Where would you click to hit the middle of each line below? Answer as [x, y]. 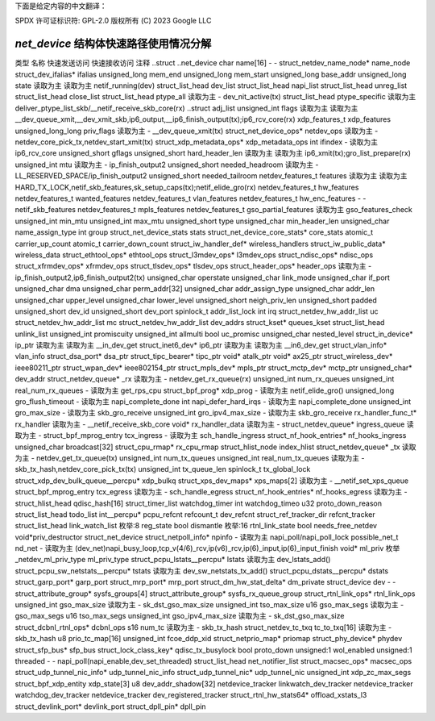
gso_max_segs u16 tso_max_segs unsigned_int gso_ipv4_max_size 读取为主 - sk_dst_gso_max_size [180, 616]
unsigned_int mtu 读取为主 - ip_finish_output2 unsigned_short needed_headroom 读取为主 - [167, 165]
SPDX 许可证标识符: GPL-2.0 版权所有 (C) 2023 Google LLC [113, 21]
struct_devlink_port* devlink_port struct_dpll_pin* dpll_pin [110, 706]
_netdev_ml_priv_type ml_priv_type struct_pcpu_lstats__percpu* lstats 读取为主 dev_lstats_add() [173, 560]
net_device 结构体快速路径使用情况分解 [113, 44]
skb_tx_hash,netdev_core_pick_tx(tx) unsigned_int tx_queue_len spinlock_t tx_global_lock [163, 469]
